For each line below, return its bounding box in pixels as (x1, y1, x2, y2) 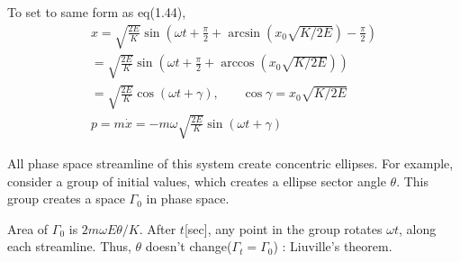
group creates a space (7, 189, 125, 208)
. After (139, 219, 176, 238)
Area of (7, 219, 49, 238)
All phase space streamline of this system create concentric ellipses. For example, (7, 153, 454, 172)
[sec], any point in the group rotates (184, 219, 383, 238)
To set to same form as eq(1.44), (7, 3, 186, 21)
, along (398, 219, 437, 238)
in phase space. (146, 189, 230, 208)
